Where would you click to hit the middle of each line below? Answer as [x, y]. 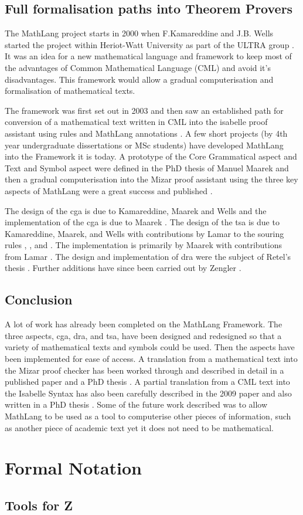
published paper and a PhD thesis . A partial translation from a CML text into [147, 382]
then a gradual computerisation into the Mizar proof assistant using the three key [151, 179]
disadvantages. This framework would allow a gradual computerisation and [139, 79]
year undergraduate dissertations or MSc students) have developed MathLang [144, 145]
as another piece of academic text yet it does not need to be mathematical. [139, 427]
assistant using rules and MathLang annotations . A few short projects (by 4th [146, 133]
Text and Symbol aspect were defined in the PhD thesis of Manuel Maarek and [147, 167]
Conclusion [39, 299]
